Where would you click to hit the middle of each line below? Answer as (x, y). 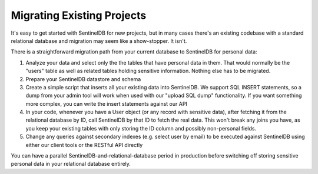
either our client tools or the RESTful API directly (84, 145)
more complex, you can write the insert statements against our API (107, 103)
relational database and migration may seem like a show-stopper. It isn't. (99, 41)
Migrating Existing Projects (79, 15)
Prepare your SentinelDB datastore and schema (83, 79)
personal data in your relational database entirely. (71, 164)
